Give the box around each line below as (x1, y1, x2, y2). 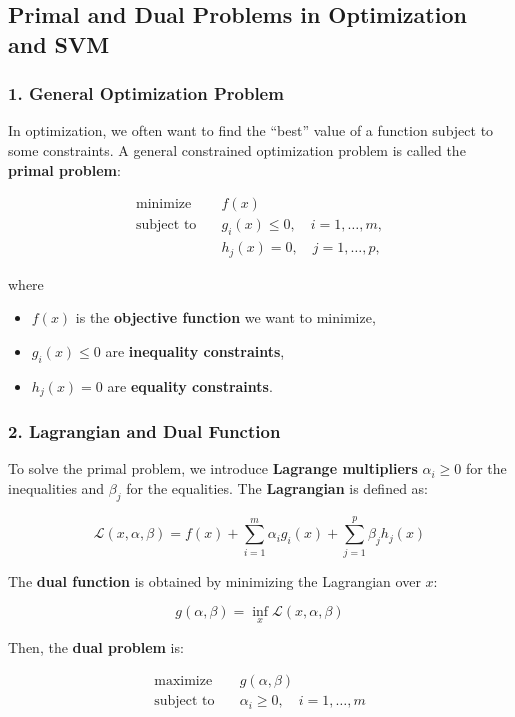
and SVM (8, 28, 110, 59)
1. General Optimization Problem (8, 81, 284, 106)
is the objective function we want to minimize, (75, 307, 376, 328)
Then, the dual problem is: (8, 636, 184, 657)
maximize (154, 674, 213, 689)
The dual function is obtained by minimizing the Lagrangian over (8, 570, 421, 591)
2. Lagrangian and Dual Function (8, 418, 281, 443)
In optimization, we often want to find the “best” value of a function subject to (8, 120, 494, 141)
